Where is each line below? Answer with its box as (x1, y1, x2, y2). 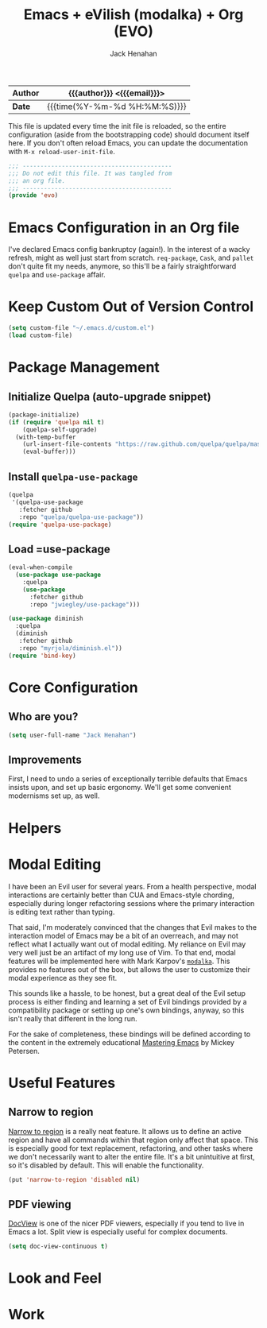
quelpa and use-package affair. (8, 270, 106, 280)
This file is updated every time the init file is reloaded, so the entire (8, 121, 226, 130)
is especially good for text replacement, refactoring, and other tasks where (8, 1143, 253, 1153)
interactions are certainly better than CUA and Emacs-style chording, (8, 890, 234, 900)
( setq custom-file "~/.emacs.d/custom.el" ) (8, 324, 155, 332)
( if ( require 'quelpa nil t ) (8, 418, 105, 426)
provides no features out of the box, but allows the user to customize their (8, 964, 251, 974)
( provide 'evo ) (8, 192, 59, 199)
